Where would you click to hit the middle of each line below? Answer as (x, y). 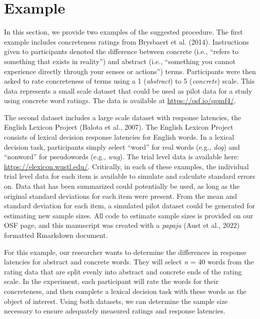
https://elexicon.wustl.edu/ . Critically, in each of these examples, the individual (126, 166)
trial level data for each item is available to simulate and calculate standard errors (130, 176)
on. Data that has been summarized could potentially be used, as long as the (122, 186)
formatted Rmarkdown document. (56, 235)
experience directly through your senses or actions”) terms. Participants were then (130, 71)
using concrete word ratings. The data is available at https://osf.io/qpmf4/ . (120, 100)
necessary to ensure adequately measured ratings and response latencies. (115, 311)
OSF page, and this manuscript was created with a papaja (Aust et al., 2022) (122, 225)
